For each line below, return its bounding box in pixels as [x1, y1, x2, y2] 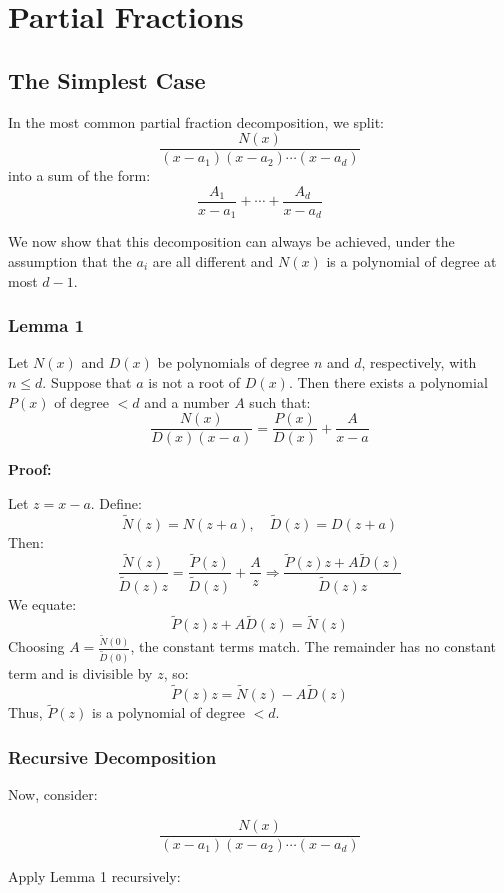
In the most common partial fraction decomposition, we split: [8, 111, 384, 132]
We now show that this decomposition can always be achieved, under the [8, 231, 455, 252]
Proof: [8, 459, 52, 480]
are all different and [152, 250, 274, 271]
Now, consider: [8, 784, 98, 805]
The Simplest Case [8, 64, 206, 95]
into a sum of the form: [8, 165, 151, 186]
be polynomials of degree [157, 352, 310, 373]
